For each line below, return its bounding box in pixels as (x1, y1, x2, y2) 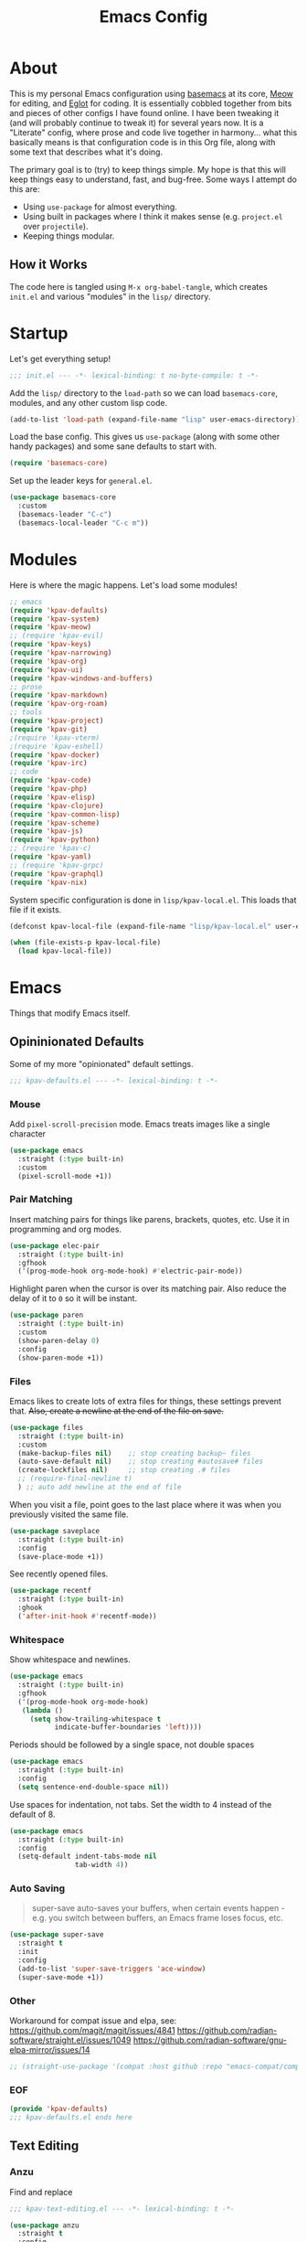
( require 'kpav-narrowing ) (9, 648, 112, 657)
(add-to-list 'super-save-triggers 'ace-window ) (17, 1964, 206, 1973)
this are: (9, 183, 40, 194)
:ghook (17, 1603, 43, 1613)
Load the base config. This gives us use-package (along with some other (9, 432, 281, 443)
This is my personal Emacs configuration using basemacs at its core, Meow (9, 88, 294, 99)
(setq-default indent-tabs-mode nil (17, 1852, 157, 1862)
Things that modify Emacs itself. (9, 1008, 131, 1019)
